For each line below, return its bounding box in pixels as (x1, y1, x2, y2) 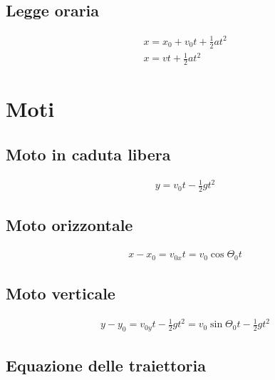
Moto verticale (6, 282, 115, 304)
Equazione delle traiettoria (6, 354, 206, 376)
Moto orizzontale (6, 214, 133, 236)
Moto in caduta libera (6, 143, 171, 165)
